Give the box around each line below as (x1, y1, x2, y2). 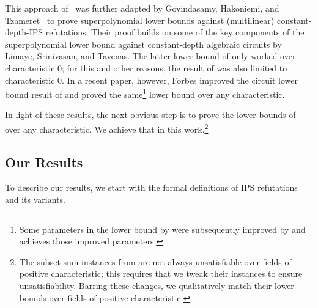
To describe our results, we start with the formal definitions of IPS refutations (5, 181, 298, 194)
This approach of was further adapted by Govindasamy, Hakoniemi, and (5, 2, 279, 14)
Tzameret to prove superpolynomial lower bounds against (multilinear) (5, 13, 275, 26)
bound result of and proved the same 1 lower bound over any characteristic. (5, 86, 285, 100)
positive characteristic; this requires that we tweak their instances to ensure (19, 267, 303, 280)
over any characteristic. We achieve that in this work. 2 (5, 121, 209, 135)
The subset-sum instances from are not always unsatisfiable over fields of (19, 255, 292, 268)
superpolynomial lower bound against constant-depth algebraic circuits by (5, 37, 282, 50)
